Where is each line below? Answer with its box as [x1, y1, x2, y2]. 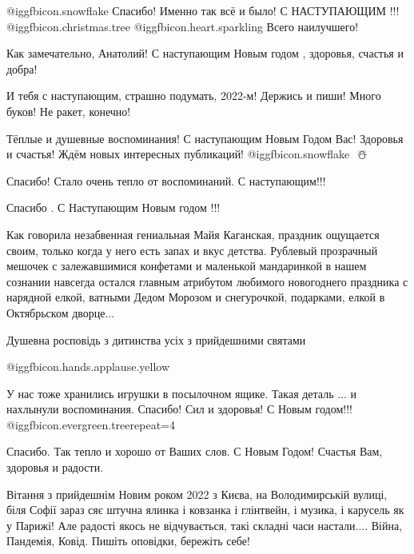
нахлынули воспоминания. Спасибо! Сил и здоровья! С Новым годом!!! [6, 401, 352, 417]
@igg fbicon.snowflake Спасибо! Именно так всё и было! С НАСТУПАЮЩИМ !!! [6, 2, 400, 18]
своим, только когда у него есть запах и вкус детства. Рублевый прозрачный [6, 241, 378, 258]
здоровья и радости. [6, 459, 104, 476]
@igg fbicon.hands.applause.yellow [6, 358, 169, 375]
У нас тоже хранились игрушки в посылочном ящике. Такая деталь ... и [6, 385, 357, 401]
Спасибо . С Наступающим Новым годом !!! [6, 199, 221, 216]
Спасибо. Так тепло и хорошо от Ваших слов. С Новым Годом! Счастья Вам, [6, 443, 383, 460]
